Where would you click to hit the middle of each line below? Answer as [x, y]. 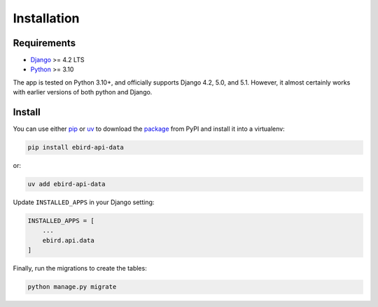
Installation [46, 18]
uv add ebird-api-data [66, 184]
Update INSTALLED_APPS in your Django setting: [84, 202]
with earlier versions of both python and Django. [83, 92]
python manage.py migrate [72, 287]
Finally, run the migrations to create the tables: [80, 269]
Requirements [44, 43]
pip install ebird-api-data [76, 148]
